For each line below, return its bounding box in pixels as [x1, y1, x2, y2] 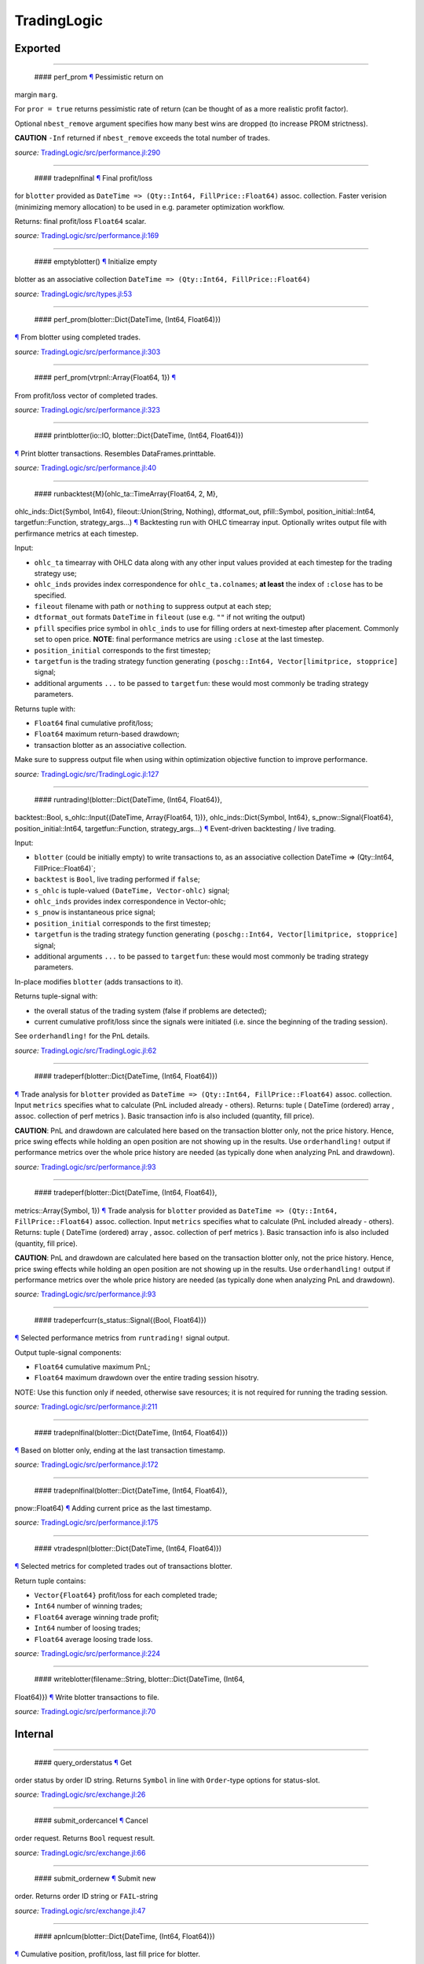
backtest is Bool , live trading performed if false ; [34, 874, 200, 884]
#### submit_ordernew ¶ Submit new [34, 1874, 156, 1883]
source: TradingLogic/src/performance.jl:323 [14, 405, 161, 414]
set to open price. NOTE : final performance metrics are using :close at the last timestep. [34, 635, 324, 644]
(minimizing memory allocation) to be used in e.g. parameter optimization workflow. [14, 202, 285, 211]
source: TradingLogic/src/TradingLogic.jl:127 [14, 769, 159, 779]
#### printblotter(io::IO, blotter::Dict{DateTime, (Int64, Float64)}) [34, 431, 243, 440]
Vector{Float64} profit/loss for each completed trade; [34, 1591, 217, 1600]
